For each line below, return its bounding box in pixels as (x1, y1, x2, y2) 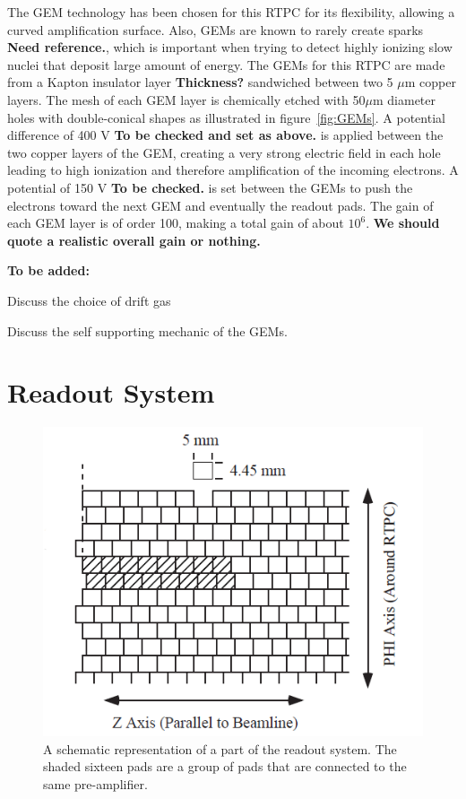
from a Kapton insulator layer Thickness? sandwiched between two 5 (7, 73, 393, 91)
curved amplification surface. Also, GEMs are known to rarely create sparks (7, 20, 424, 39)
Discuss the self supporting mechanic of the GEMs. (7, 321, 288, 340)
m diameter (372, 90, 436, 109)
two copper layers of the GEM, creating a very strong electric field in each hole (7, 143, 441, 161)
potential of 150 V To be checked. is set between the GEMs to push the (7, 178, 413, 196)
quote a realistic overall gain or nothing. (7, 230, 261, 249)
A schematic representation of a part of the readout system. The (43, 739, 397, 758)
